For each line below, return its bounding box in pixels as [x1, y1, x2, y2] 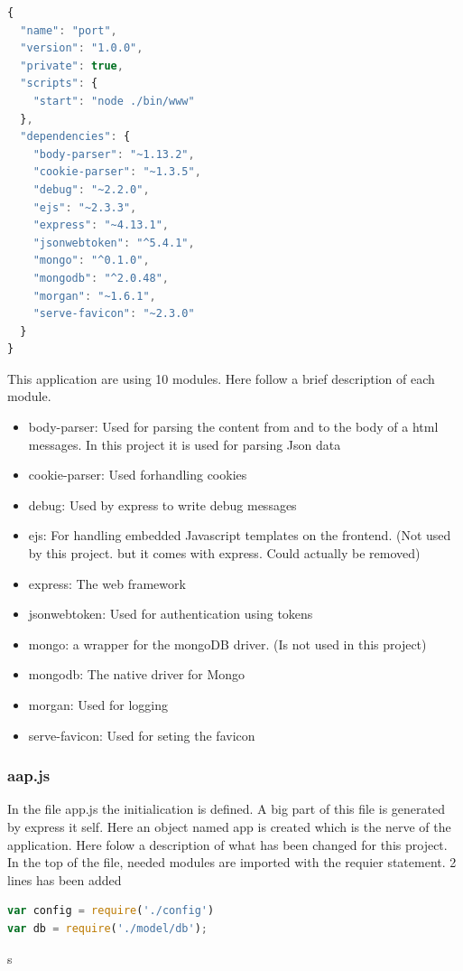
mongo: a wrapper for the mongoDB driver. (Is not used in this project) [28, 634, 427, 653]
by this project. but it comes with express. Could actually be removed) [28, 544, 421, 563]
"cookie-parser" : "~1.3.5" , [32, 165, 201, 179]
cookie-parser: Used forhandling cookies [28, 465, 247, 484]
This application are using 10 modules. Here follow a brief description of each [7, 369, 435, 387]
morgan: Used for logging [28, 696, 168, 714]
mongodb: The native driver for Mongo [28, 665, 245, 684]
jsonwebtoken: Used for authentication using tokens [28, 604, 313, 623]
